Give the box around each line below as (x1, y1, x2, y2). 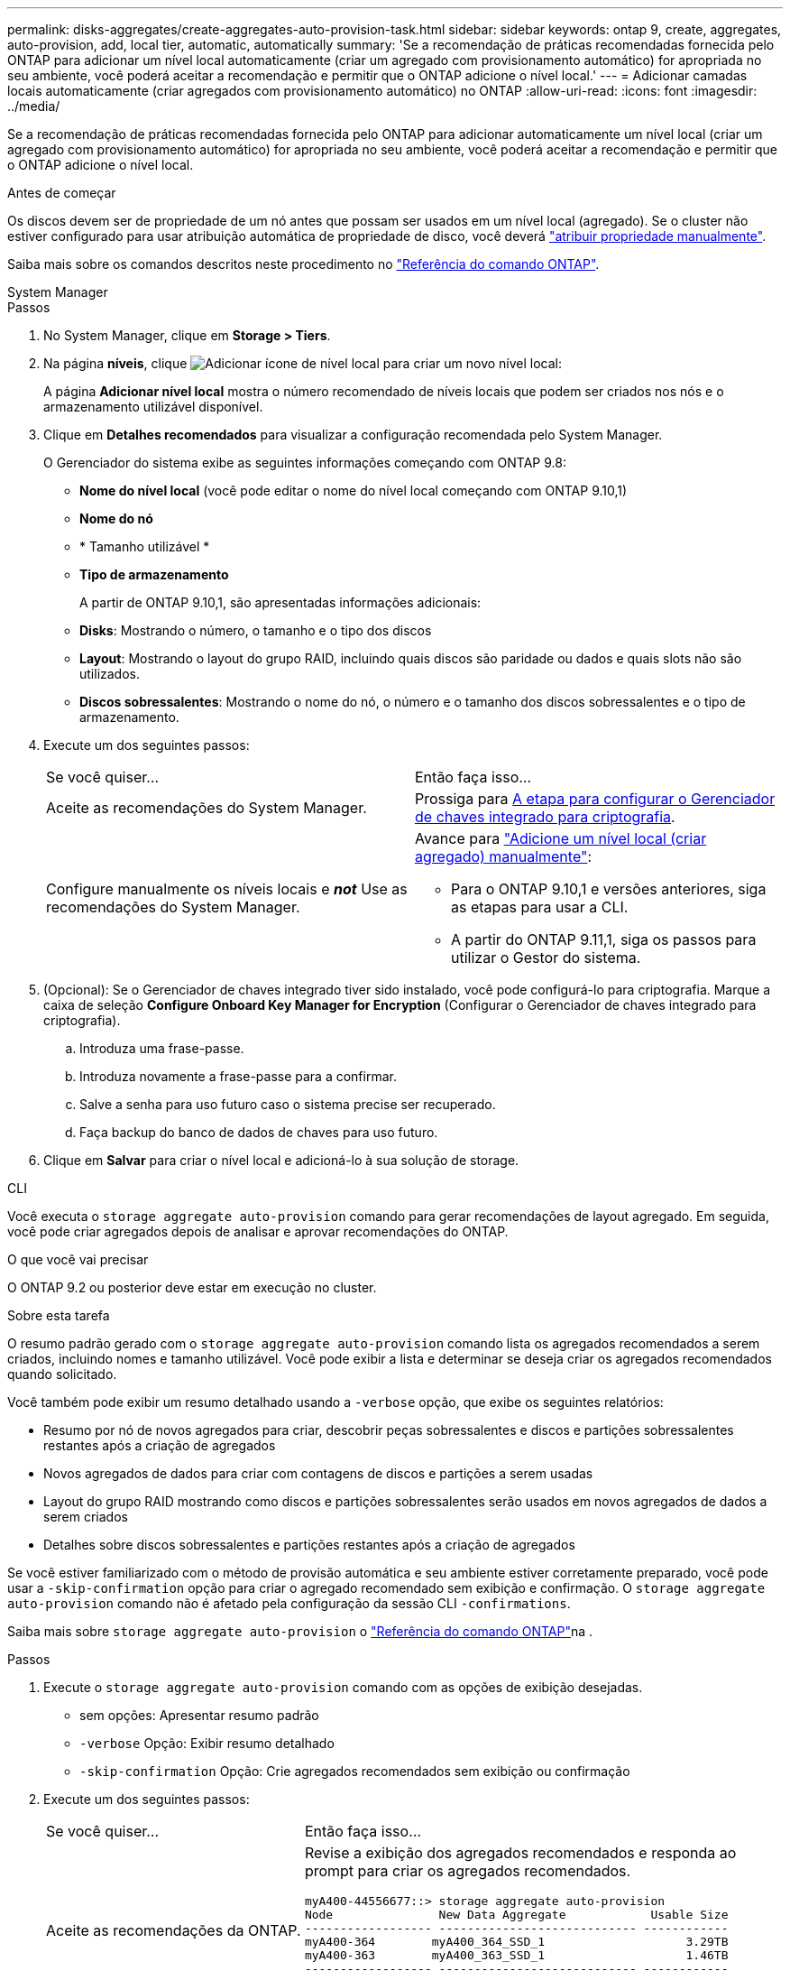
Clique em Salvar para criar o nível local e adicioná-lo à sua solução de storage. (43, 1152, 519, 1168)
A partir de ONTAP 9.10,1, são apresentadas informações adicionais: (79, 595, 482, 610)
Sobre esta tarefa (7, 1308, 110, 1323)
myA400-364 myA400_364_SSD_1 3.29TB (304, 1935, 729, 1948)
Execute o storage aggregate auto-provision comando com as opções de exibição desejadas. (43, 1680, 643, 1695)
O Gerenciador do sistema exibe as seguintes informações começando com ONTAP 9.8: (43, 455, 566, 470)
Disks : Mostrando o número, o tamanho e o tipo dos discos (79, 623, 432, 638)
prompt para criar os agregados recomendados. (304, 1862, 631, 1880)
